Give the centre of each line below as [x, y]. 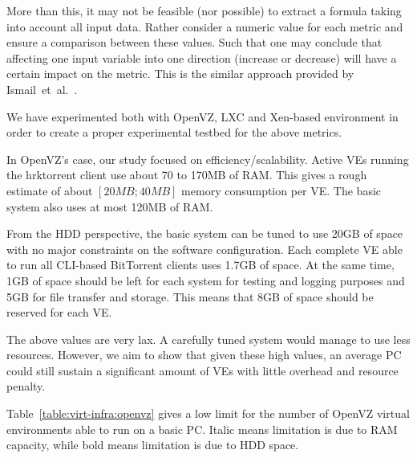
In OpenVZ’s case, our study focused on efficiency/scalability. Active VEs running [208, 159]
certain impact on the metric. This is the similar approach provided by [180, 74]
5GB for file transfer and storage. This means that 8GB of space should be [190, 296]
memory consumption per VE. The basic [281, 190]
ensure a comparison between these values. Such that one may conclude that [194, 42]
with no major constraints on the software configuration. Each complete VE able [204, 249]
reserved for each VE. [59, 312]
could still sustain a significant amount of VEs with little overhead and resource [202, 370]
